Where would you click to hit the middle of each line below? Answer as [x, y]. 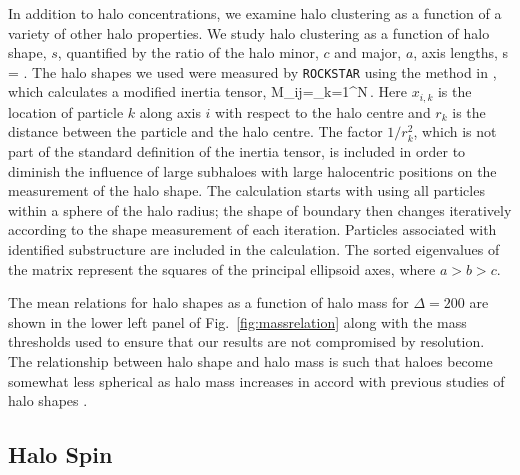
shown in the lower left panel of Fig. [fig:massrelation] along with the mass [237, 321]
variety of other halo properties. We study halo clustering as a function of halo [249, 32]
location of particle [66, 111]
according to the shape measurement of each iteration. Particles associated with [252, 229]
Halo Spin [60, 454]
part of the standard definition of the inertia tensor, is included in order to [237, 151]
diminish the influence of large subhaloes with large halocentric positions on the [252, 170]
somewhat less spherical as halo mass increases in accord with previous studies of [256, 380]
